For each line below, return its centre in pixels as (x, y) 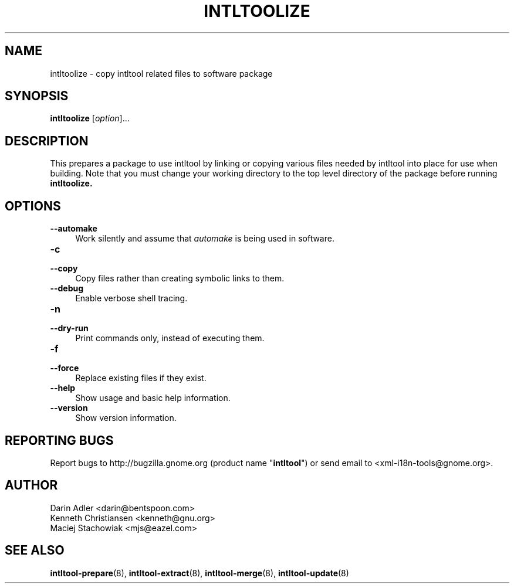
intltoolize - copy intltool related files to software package (161, 73)
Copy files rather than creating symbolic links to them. (180, 278)
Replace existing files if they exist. (141, 378)
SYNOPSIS (37, 96)
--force (65, 368)
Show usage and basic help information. (153, 398)
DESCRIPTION (47, 141)
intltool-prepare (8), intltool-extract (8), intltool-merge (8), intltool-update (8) (199, 573)
